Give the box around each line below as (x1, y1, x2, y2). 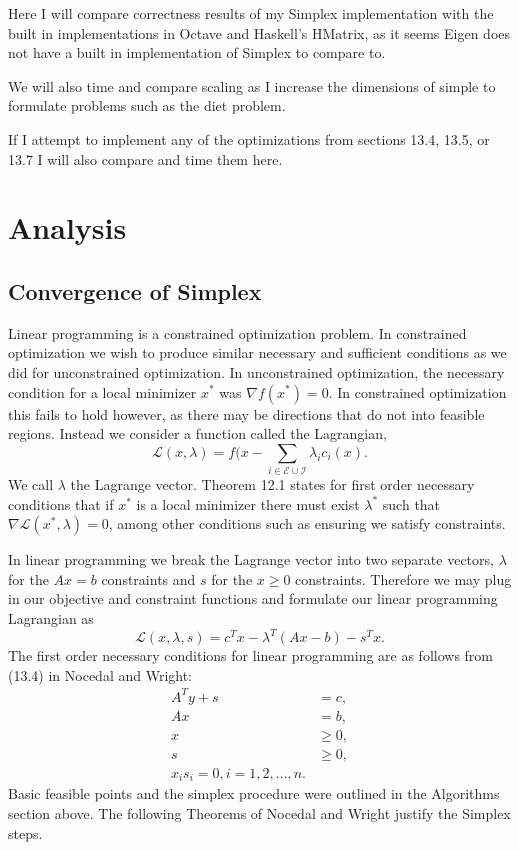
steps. (8, 822, 43, 843)
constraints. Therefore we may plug (295, 568, 512, 589)
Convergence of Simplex (8, 275, 262, 306)
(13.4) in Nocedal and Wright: (8, 664, 193, 685)
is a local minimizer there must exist (136, 493, 360, 514)
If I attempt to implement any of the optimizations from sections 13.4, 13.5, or (8, 128, 490, 149)
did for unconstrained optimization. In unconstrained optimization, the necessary (8, 361, 505, 382)
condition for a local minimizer (8, 381, 197, 402)
